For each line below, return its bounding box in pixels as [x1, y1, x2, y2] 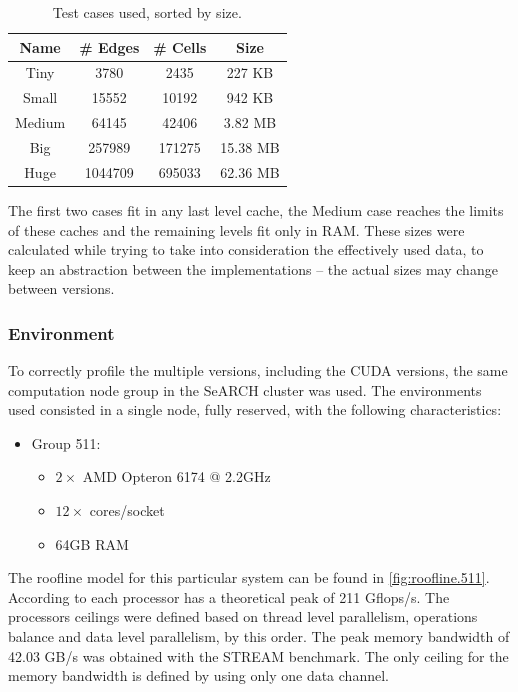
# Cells [153, 36, 207, 57]
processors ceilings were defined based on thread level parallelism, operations [8, 606, 478, 627]
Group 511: [31, 432, 101, 453]
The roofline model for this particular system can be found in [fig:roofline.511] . [8, 567, 490, 588]
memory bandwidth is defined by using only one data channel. [8, 665, 389, 686]
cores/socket [89, 500, 165, 521]
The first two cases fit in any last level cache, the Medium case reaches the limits [8, 199, 504, 220]
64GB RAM [55, 533, 129, 554]
